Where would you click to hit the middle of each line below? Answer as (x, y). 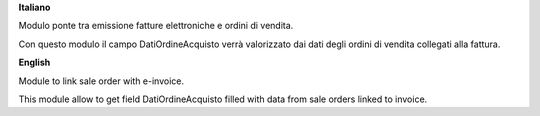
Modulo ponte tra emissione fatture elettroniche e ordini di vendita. (156, 26)
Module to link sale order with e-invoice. (101, 81)
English (34, 62)
